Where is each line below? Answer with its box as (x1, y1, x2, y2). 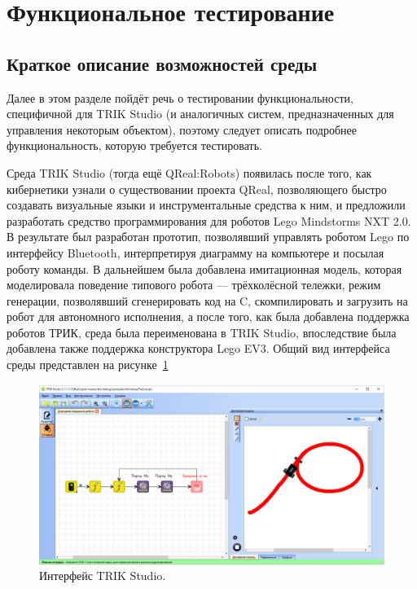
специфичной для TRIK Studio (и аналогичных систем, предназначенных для (7, 105, 394, 122)
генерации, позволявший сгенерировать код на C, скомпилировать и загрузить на (7, 292, 408, 309)
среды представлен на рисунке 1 (7, 356, 169, 373)
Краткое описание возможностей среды (7, 51, 318, 76)
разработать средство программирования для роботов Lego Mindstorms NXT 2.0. (7, 212, 411, 229)
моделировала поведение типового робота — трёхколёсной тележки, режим (7, 276, 381, 293)
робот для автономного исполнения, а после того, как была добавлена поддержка (7, 308, 410, 325)
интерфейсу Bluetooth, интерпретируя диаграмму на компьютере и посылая (7, 244, 384, 261)
